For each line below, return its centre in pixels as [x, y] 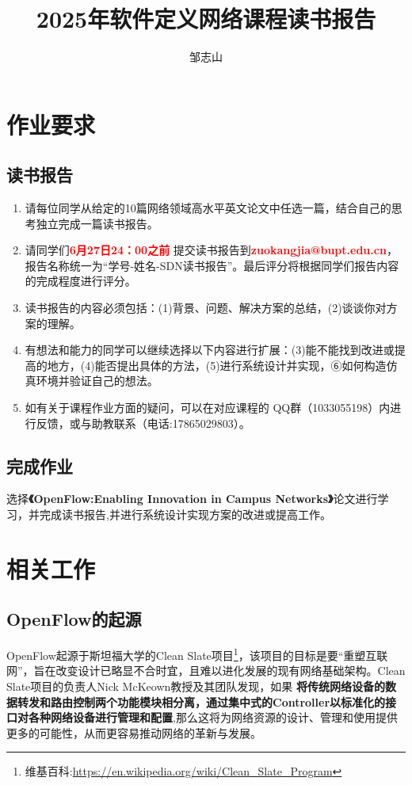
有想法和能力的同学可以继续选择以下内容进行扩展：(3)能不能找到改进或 [210, 350]
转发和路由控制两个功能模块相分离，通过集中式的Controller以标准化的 [201, 701]
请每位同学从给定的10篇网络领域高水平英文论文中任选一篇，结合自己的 [208, 208]
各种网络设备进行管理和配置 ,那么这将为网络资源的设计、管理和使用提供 [213, 717]
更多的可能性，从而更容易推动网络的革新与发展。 [134, 732]
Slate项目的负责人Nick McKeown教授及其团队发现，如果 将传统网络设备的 [196, 686]
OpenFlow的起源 [74, 619]
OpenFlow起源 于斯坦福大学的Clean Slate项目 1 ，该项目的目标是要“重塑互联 [197, 654]
